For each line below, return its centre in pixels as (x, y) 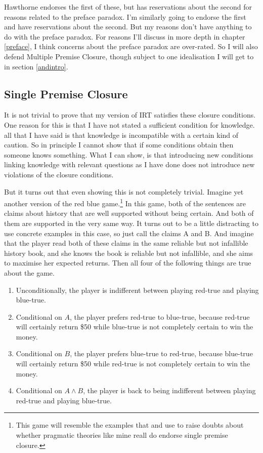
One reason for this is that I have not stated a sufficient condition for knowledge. (129, 124)
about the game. (29, 272)
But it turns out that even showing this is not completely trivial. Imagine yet (124, 191)
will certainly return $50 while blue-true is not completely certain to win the (135, 327)
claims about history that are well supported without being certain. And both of (129, 213)
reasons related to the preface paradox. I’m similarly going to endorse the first (125, 16)
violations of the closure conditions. (59, 174)
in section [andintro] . (36, 66)
